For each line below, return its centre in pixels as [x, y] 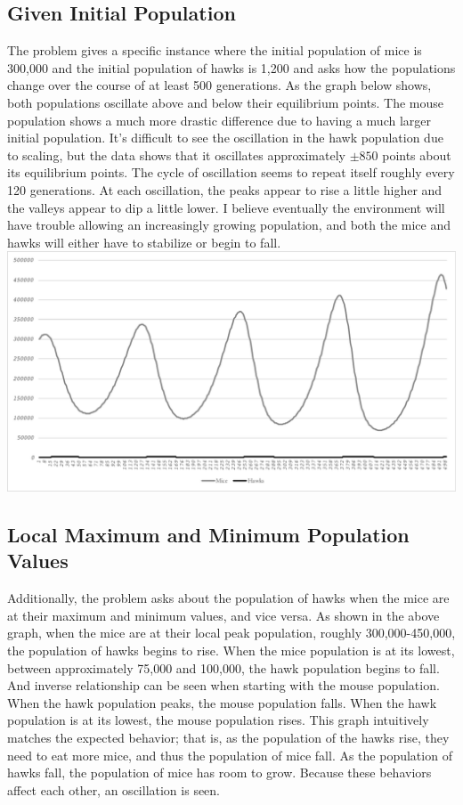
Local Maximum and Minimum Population [208, 535]
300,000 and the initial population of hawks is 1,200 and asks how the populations [231, 67]
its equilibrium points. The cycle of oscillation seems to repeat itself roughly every [231, 172]
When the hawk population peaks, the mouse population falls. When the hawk [222, 702]
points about [417, 154]
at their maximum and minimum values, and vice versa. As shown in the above [223, 615]
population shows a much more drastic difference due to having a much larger [219, 120]
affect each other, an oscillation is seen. [114, 789]
